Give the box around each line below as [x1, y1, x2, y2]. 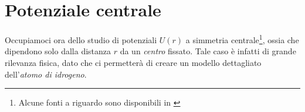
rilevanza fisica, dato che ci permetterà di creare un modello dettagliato [5, 56, 262, 68]
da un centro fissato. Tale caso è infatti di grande [120, 45, 296, 57]
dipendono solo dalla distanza [5, 45, 111, 57]
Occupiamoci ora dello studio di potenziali [5, 33, 157, 45]
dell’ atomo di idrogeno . [5, 68, 87, 80]
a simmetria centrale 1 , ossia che [185, 32, 299, 45]
